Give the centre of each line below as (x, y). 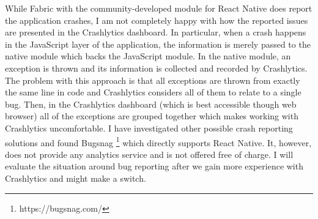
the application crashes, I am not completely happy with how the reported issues (157, 20)
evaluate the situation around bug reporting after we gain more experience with (154, 166)
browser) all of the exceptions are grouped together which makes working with (152, 116)
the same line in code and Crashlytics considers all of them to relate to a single (153, 92)
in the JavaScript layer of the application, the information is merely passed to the (158, 44)
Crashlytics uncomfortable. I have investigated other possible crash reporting (149, 128)
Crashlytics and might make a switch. (76, 178)
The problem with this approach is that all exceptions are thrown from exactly (153, 80)
